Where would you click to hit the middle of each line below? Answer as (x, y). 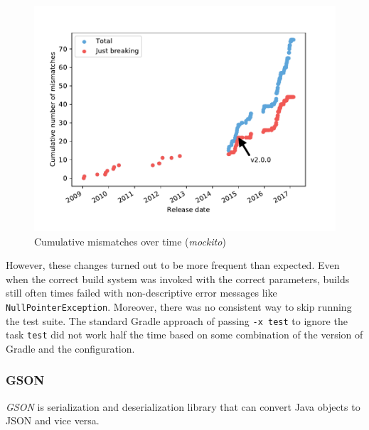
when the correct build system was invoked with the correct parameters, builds (178, 279)
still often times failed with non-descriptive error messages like (141, 293)
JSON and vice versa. (53, 420)
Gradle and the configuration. (70, 348)
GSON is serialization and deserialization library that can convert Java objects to (183, 406)
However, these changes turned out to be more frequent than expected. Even (173, 265)
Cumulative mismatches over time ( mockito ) (130, 241)
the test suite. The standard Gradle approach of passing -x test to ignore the (177, 320)
